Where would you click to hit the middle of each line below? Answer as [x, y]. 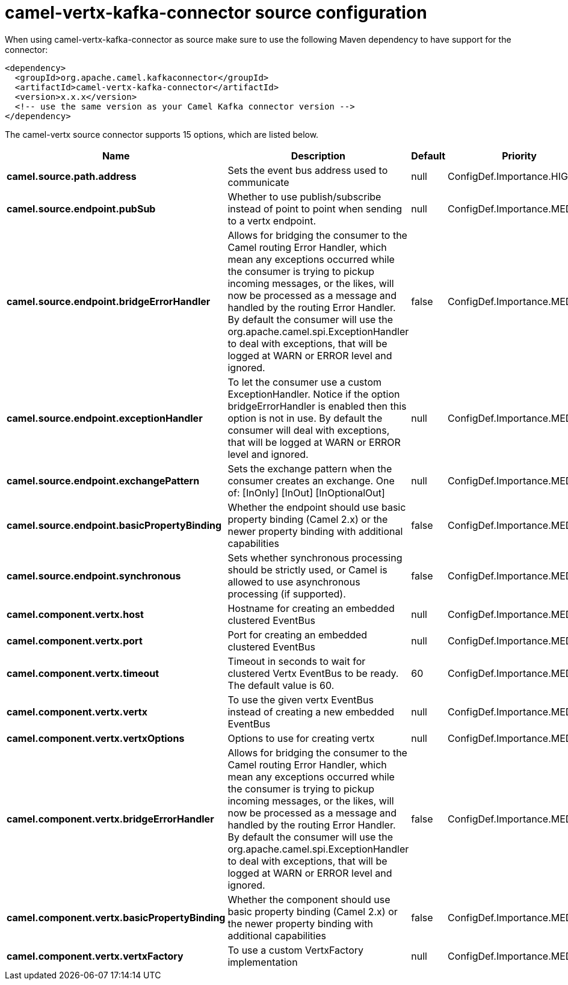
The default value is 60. [281, 685]
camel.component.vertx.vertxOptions [96, 738]
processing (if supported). [287, 594]
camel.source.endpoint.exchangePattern [103, 480]
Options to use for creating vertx [301, 738]
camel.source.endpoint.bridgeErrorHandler [109, 301]
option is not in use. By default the [305, 418]
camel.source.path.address [72, 176]
